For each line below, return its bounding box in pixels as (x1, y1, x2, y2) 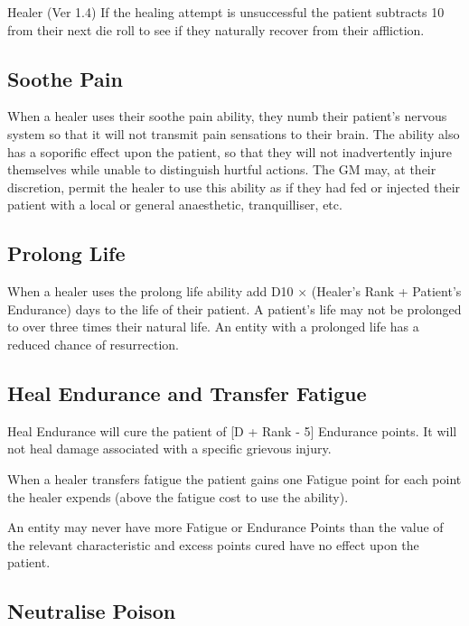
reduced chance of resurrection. (7, 334, 180, 353)
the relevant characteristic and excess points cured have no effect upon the (7, 535, 419, 554)
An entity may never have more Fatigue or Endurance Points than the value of (7, 518, 444, 537)
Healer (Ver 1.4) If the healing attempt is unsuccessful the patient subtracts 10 (7, 3, 445, 21)
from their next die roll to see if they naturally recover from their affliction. (7, 20, 425, 39)
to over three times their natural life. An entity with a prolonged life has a (7, 317, 419, 336)
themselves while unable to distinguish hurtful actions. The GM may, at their (7, 160, 436, 179)
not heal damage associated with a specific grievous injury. (7, 439, 332, 458)
